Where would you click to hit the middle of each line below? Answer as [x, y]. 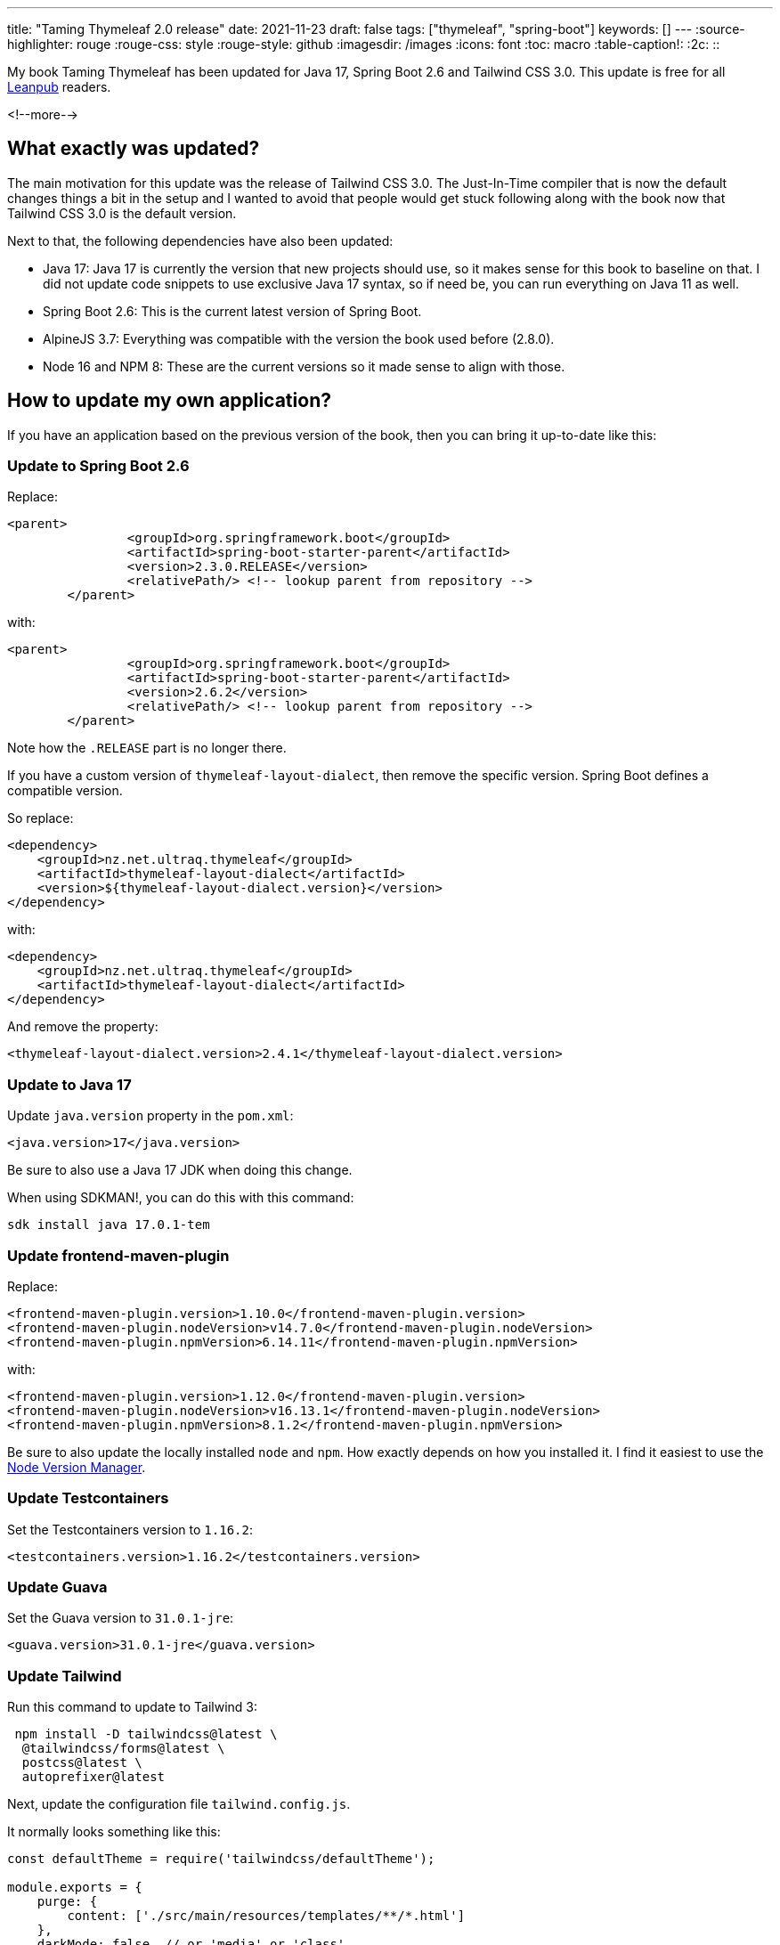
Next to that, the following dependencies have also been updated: [200, 240]
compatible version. [65, 791]
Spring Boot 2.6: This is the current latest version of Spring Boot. [232, 311]
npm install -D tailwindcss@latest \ [146, 1734]
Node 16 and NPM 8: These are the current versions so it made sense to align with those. [304, 366]
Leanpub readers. [59, 87]
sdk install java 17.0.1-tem [109, 1225]
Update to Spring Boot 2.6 [98, 466]
